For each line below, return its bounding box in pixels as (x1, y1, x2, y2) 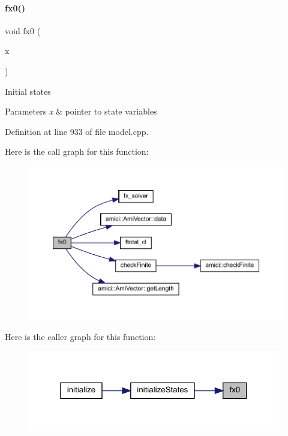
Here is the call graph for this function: (5, 145, 149, 158)
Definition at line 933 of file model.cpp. (5, 125, 149, 137)
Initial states (5, 85, 51, 97)
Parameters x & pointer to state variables (5, 105, 157, 118)
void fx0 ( (5, 24, 41, 37)
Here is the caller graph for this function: (5, 330, 156, 342)
